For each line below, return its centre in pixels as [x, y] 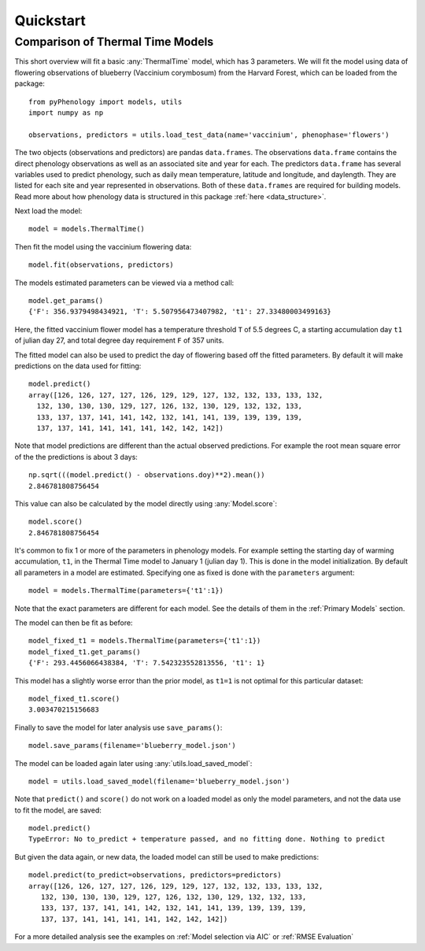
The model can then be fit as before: [74, 623]
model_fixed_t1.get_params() [85, 652]
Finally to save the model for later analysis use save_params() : [118, 727]
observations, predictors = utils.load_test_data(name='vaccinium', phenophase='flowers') [209, 135]
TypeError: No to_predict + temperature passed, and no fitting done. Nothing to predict [207, 839]
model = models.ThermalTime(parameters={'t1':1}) [126, 591]
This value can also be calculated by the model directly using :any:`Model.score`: [146, 503]
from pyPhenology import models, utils [105, 102]
